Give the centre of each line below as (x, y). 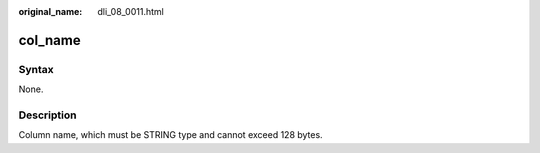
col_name (49, 40)
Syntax (36, 69)
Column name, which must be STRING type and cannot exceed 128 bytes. (171, 135)
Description (47, 115)
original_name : (50, 11)
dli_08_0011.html (130, 11)
